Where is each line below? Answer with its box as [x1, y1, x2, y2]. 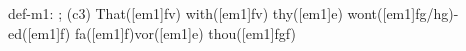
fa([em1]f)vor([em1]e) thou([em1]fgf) [74, 22, 296, 43]
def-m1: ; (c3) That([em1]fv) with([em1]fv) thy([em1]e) [8, 3, 343, 23]
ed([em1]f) [8, 22, 71, 43]
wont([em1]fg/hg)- [347, 3, 459, 23]
